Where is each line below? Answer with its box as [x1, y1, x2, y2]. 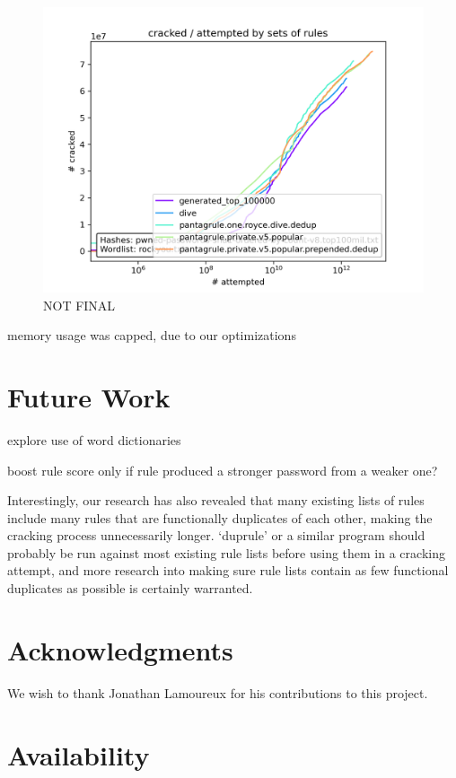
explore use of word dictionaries [7, 430, 181, 449]
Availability [7, 736, 150, 773]
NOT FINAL [43, 295, 116, 314]
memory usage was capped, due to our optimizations [7, 326, 296, 345]
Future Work [7, 378, 171, 415]
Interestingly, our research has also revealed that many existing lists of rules [7, 491, 425, 510]
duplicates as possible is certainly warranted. [7, 579, 253, 598]
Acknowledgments [7, 631, 233, 668]
